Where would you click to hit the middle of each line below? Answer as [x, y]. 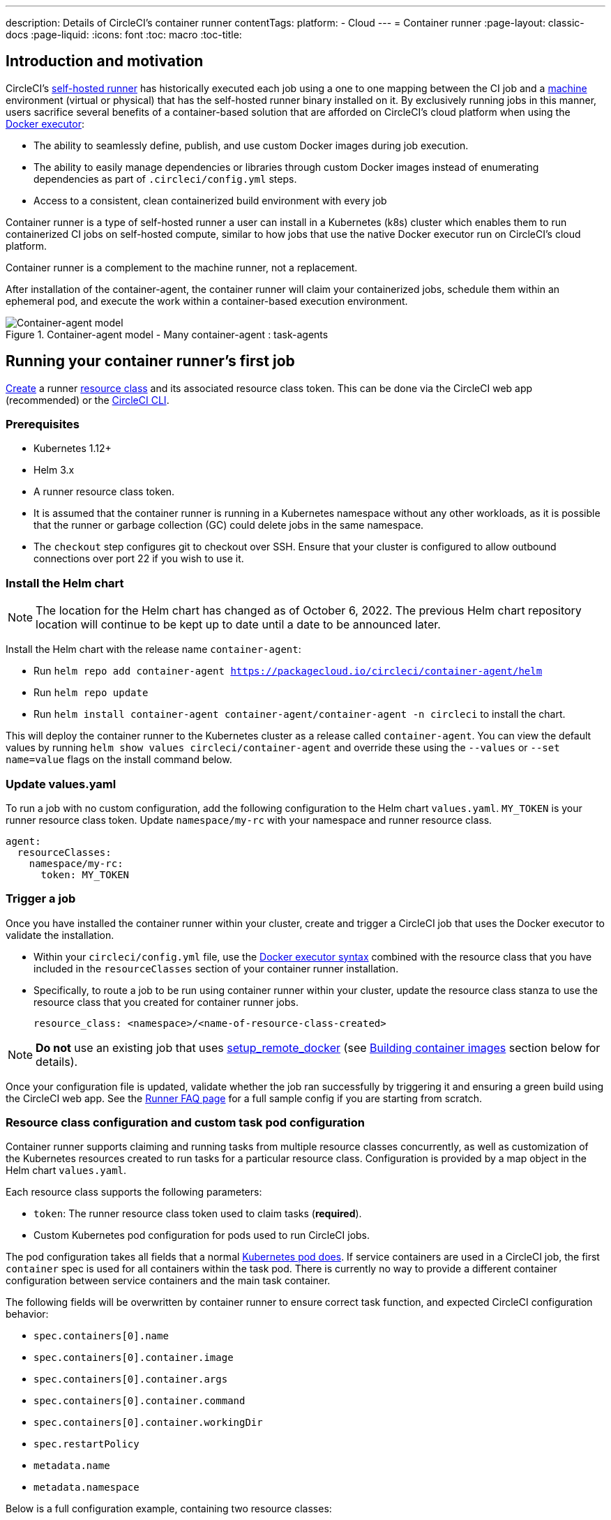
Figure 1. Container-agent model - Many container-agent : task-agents [167, 334]
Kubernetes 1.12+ [73, 449]
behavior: [27, 1314]
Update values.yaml [61, 784]
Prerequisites [43, 424]
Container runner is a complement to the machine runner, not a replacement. [182, 267]
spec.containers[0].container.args [131, 1379]
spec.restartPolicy [86, 1444]
